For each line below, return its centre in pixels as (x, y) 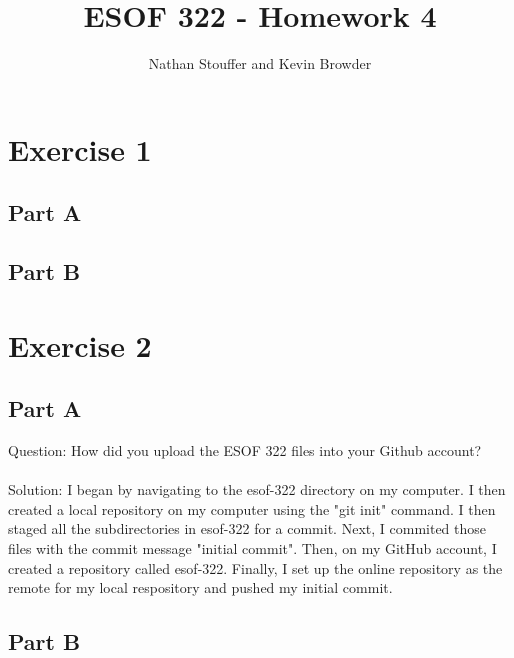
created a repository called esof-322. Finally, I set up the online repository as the (255, 567)
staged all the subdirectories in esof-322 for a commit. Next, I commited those (247, 528)
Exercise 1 (80, 148)
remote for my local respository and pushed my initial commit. (200, 587)
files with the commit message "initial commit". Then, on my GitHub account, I (252, 548)
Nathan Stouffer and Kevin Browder (260, 63)
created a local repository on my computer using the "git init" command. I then (252, 508)
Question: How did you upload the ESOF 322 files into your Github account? (245, 450)
